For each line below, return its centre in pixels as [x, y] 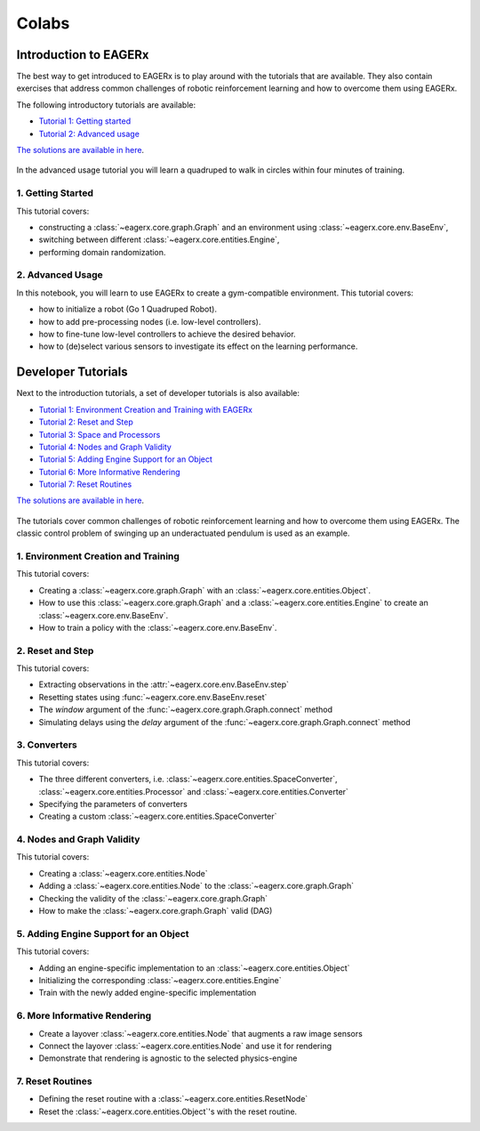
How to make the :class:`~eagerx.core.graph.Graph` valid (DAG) [156, 911]
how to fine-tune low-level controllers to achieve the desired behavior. [168, 335]
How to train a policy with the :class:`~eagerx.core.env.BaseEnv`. [158, 627]
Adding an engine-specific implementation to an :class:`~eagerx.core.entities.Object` [194, 968]
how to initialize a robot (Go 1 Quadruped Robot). [128, 309]
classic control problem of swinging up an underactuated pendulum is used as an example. [183, 533]
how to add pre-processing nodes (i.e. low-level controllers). [150, 321]
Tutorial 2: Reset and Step [86, 422]
